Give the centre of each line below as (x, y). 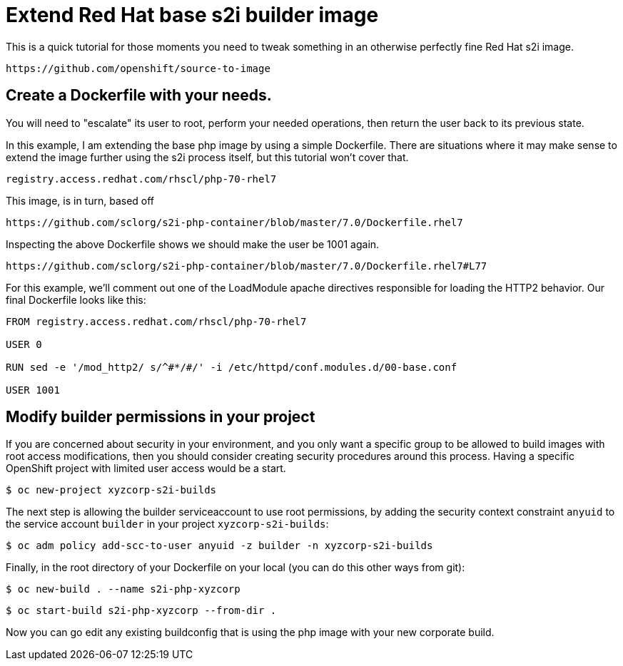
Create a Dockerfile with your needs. (139, 96)
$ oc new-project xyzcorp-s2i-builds (111, 490)
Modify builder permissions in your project (161, 417)
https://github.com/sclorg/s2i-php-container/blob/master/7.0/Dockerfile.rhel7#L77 (247, 266)
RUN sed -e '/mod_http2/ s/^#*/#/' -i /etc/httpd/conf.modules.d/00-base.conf (232, 367)
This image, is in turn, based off (80, 200)
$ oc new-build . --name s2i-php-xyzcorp (123, 589)
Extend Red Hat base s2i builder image (192, 15)
